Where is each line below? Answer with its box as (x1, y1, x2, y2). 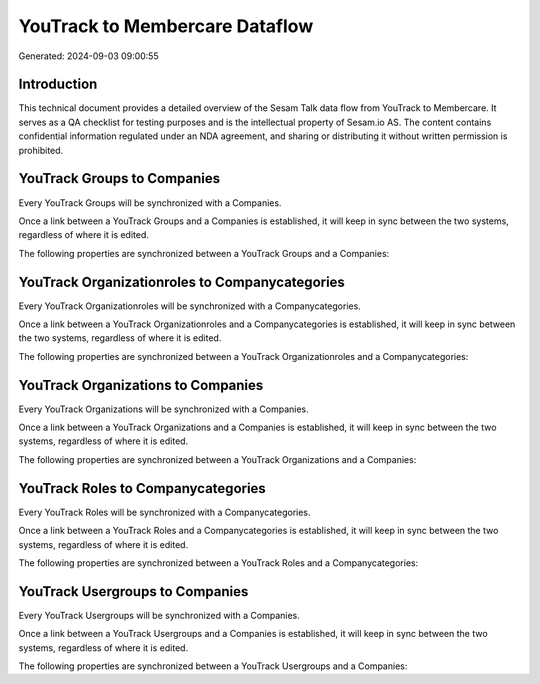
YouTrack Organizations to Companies (18, 376, 264, 394)
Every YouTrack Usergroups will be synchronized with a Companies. (18, 609, 300, 621)
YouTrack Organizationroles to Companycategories (18, 273, 345, 290)
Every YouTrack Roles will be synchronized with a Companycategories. (18, 506, 311, 518)
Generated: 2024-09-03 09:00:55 (18, 50, 159, 62)
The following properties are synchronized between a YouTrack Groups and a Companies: (18, 247, 390, 259)
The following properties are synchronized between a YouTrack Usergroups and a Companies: (18, 660, 408, 672)
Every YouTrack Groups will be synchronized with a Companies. (18, 196, 282, 209)
